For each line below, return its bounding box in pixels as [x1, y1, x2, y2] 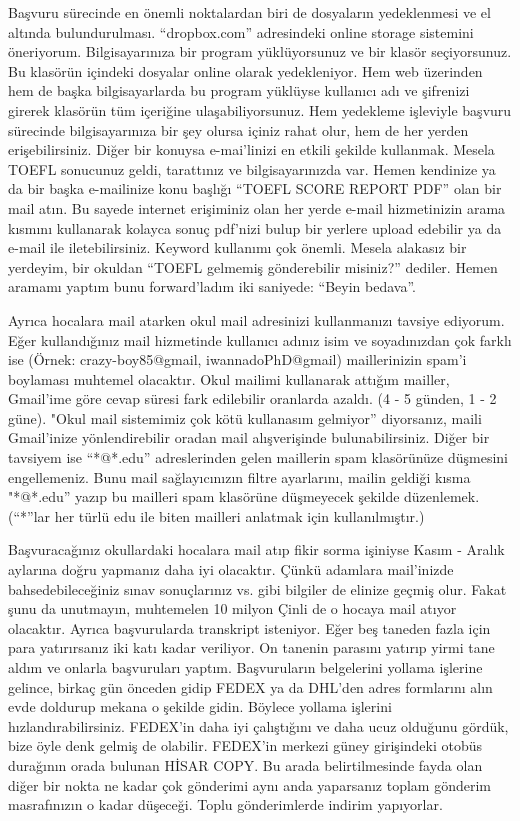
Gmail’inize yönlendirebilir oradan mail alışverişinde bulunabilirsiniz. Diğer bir [8, 427, 490, 448]
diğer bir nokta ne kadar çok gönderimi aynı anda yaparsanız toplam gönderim [8, 774, 491, 795]
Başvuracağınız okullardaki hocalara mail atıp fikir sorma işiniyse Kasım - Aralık [8, 539, 505, 560]
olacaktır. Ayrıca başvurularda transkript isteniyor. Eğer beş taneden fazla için [8, 617, 491, 638]
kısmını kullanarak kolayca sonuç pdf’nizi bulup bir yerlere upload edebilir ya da [8, 217, 502, 238]
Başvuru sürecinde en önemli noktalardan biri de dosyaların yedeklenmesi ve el [8, 2, 491, 22]
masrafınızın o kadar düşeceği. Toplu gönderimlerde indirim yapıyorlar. [8, 794, 443, 815]
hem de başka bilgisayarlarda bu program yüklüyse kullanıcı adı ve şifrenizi [8, 80, 470, 101]
